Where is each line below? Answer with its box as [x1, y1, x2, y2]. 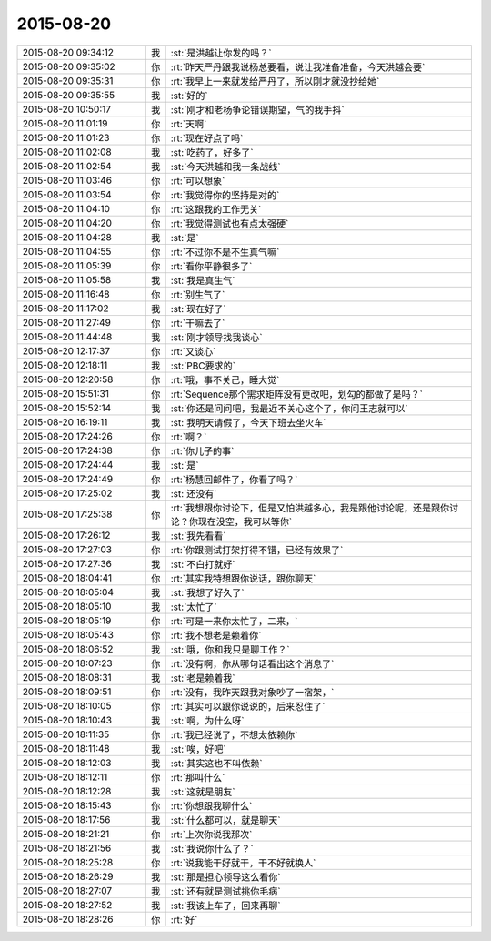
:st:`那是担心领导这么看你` [170, 870, 281, 883]
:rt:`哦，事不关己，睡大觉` [170, 373, 280, 386]
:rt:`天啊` [170, 117, 207, 130]
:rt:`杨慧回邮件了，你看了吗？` [170, 473, 298, 486]
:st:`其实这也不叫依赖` [170, 756, 263, 769]
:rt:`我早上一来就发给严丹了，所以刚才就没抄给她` [170, 75, 380, 87]
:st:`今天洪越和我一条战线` [170, 160, 281, 173]
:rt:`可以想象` [170, 174, 225, 187]
